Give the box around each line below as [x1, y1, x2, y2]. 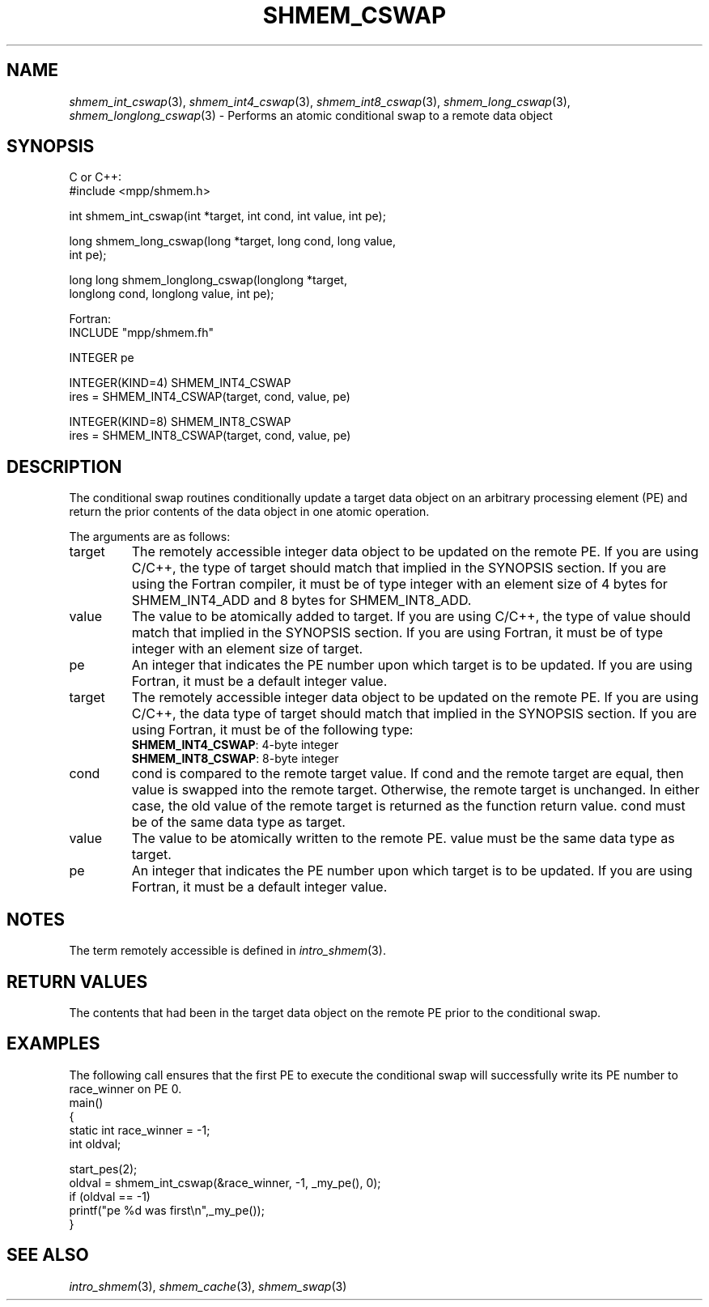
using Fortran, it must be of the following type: [131, 722, 414, 739]
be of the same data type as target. [131, 814, 346, 831]
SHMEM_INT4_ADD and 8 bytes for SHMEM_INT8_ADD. [131, 592, 472, 609]
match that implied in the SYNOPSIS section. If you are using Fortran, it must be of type [131, 624, 664, 641]
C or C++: [69, 170, 121, 185]
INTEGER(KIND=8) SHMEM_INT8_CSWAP [69, 415, 291, 429]
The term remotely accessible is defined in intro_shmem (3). [69, 943, 386, 958]
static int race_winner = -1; [69, 1122, 210, 1137]
